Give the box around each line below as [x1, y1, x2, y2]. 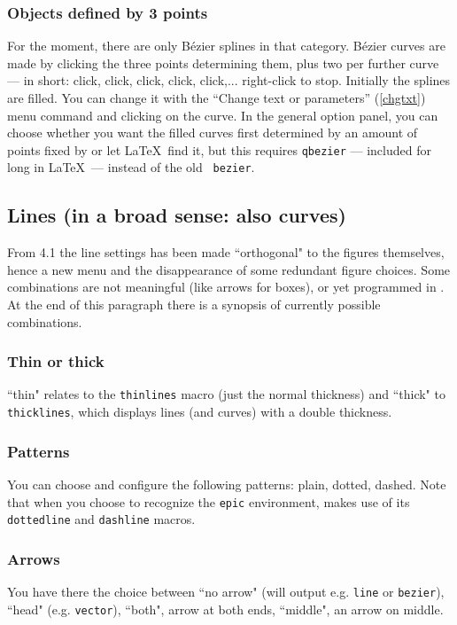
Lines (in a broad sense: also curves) [7, 201, 346, 229]
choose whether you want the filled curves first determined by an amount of [7, 123, 418, 142]
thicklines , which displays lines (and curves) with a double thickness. [7, 402, 392, 421]
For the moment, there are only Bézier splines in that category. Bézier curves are [7, 36, 445, 55]
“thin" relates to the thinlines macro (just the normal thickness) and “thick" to [7, 385, 445, 403]
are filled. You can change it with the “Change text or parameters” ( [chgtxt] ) [7, 89, 426, 106]
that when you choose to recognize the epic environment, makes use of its [7, 492, 410, 511]
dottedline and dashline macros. [7, 510, 196, 528]
